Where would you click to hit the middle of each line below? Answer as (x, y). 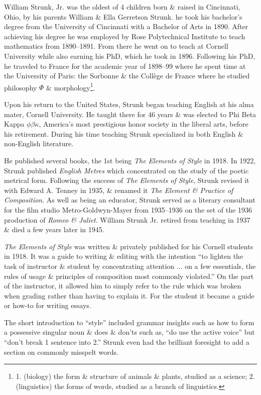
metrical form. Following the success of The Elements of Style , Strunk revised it (127, 180)
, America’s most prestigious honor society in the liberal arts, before (144, 124)
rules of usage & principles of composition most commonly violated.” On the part (129, 276)
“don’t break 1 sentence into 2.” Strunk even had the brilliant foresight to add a (127, 342)
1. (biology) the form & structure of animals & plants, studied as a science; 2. (135, 376)
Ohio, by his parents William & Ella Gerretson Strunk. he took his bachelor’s (123, 16)
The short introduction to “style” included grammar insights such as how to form (129, 322)
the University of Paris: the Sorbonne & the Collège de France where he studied (127, 76)
